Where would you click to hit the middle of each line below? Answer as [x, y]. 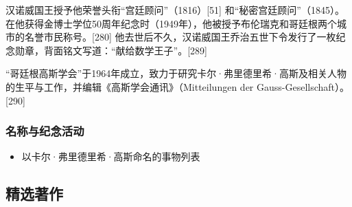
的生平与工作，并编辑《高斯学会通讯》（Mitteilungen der [130, 86]
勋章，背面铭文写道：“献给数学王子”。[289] [111, 50]
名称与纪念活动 [45, 131]
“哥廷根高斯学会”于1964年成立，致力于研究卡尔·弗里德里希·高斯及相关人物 [176, 73]
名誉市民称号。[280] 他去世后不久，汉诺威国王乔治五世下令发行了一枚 [180, 37]
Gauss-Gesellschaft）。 [303, 86]
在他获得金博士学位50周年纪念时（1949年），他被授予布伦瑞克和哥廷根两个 [171, 23]
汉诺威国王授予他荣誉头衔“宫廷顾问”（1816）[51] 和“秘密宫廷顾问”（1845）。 [175, 10]
